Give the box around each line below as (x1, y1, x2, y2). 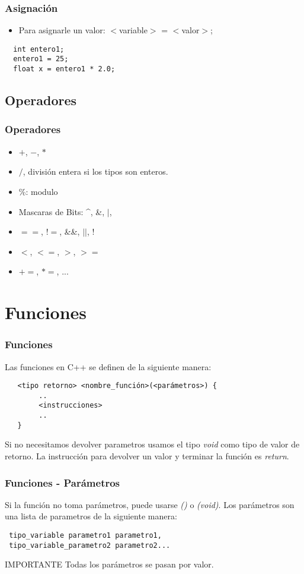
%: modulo (18, 185, 58, 197)
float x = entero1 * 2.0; (13, 65, 116, 74)
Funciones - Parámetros (5, 475, 120, 490)
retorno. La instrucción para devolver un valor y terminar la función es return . (5, 450, 289, 462)
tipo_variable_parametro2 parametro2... (9, 541, 171, 550)
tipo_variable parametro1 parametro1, (9, 531, 162, 540)
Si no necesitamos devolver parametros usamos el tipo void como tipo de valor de (5, 438, 300, 450)
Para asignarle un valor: (18, 24, 105, 36)
